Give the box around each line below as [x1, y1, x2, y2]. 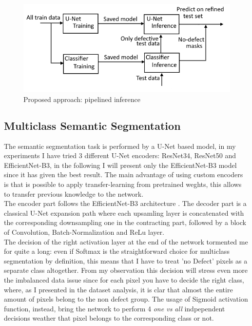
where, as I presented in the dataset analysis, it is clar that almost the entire [4, 284, 233, 294]
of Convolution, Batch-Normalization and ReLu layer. [4, 227, 164, 237]
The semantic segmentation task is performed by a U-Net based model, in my [4, 141, 236, 151]
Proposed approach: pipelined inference [23, 94, 140, 104]
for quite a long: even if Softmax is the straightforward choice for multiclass [4, 246, 230, 256]
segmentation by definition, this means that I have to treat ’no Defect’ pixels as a [4, 255, 248, 265]
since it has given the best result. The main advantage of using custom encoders [4, 169, 243, 180]
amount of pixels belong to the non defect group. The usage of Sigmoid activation [4, 294, 248, 304]
